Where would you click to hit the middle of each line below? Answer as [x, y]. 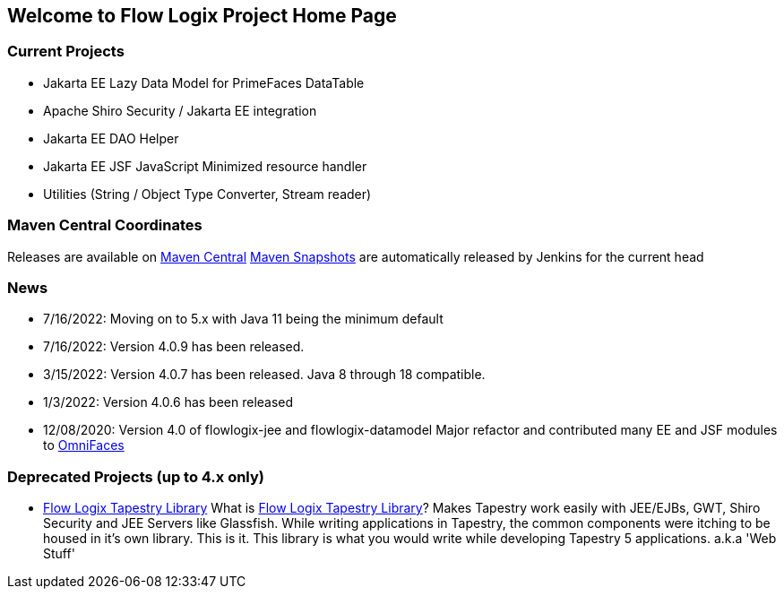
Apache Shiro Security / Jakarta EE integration [180, 110]
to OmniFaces [84, 445]
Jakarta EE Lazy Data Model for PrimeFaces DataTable [204, 82]
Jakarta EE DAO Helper [111, 138]
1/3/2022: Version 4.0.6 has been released [168, 402]
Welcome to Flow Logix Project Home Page [202, 16]
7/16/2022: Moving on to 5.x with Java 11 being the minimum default [243, 319]
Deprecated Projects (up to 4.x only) [136, 476]
